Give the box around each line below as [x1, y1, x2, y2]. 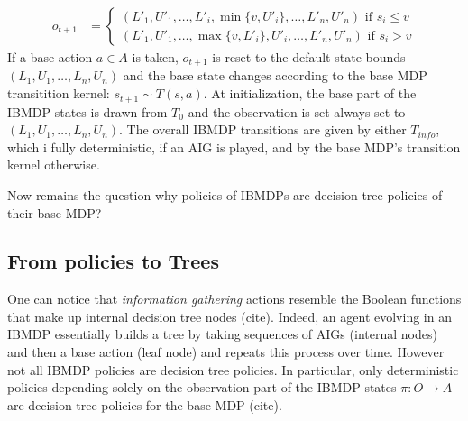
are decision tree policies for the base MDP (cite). [7, 395, 282, 414]
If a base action [7, 48, 93, 67]
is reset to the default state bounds [212, 48, 406, 67]
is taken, [132, 48, 179, 67]
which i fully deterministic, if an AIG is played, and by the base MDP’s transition [7, 137, 461, 156]
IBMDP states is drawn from [7, 102, 168, 121]
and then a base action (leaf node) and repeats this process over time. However [7, 343, 445, 362]
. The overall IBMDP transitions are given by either [119, 120, 407, 139]
